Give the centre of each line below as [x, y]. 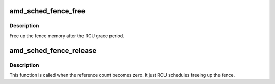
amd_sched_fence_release [53, 50]
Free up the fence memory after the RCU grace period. [67, 36]
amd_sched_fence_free [48, 11]
